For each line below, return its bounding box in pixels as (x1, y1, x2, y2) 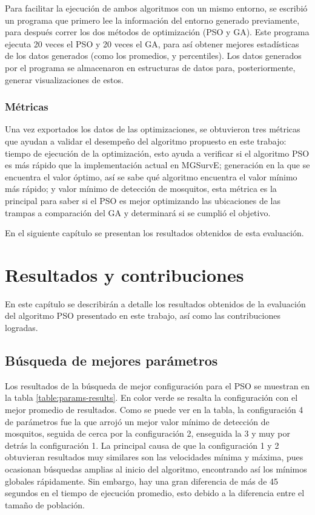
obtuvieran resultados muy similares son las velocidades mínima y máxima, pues (5, 451, 303, 463)
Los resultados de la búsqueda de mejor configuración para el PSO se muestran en (5, 379, 310, 392)
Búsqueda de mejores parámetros (5, 351, 218, 370)
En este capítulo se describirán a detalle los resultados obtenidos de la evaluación (5, 297, 306, 310)
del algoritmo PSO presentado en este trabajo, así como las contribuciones (5, 309, 280, 322)
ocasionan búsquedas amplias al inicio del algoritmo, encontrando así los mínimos (5, 462, 307, 475)
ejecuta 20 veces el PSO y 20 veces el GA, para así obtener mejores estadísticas (5, 37, 299, 50)
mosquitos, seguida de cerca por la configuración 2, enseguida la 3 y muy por (5, 427, 291, 440)
